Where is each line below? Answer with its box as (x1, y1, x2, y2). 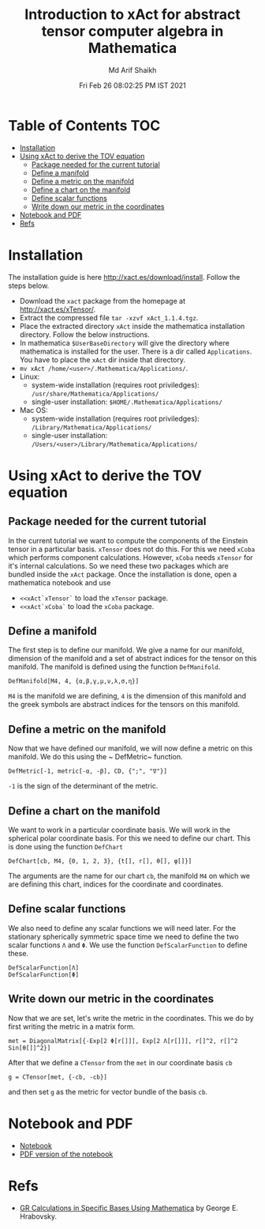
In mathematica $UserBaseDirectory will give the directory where (19, 338, 230, 347)
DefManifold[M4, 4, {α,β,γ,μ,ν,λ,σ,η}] (8, 678, 140, 686)
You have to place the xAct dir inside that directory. (19, 354, 185, 365)
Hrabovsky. (19, 1212, 58, 1221)
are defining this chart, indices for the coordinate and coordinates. (8, 879, 224, 889)
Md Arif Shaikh (108, 65, 157, 74)
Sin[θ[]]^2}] (8, 1044, 51, 1052)
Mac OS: (19, 405, 48, 414)
